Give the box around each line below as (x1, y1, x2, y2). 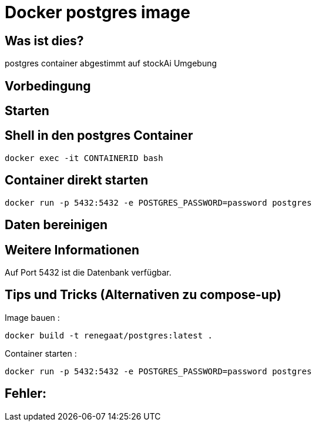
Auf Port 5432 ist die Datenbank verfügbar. (5, 267, 172, 277)
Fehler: (5, 386, 47, 401)
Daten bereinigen (5, 217, 108, 233)
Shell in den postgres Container (5, 128, 193, 143)
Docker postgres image (5, 2, 190, 22)
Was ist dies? (5, 33, 84, 48)
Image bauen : (5, 312, 60, 323)
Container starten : (5, 348, 77, 358)
